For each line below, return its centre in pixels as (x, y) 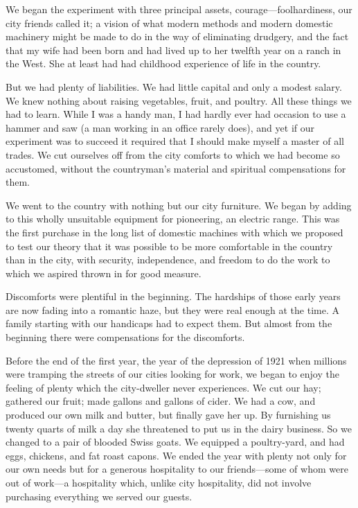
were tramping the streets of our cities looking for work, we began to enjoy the (172, 374)
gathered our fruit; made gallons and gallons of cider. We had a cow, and (161, 401)
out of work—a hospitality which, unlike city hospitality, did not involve (159, 482)
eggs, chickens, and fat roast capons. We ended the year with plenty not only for (176, 455)
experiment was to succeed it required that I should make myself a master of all (175, 141)
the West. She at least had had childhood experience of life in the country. (163, 63)
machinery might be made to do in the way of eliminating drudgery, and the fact (177, 36)
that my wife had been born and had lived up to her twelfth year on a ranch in (173, 50)
